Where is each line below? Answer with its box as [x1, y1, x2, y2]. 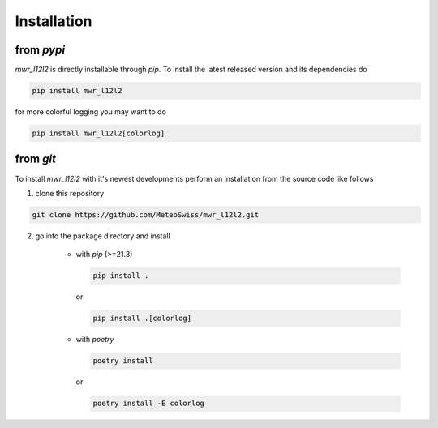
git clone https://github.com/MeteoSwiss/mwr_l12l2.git [32, 210, 260, 219]
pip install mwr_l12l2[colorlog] [32, 129, 165, 138]
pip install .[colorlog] [92, 314, 192, 323]
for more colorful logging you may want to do [15, 107, 166, 117]
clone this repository [35, 188, 105, 198]
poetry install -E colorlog [92, 399, 204, 409]
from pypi [15, 43, 65, 57]
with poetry [75, 335, 114, 345]
